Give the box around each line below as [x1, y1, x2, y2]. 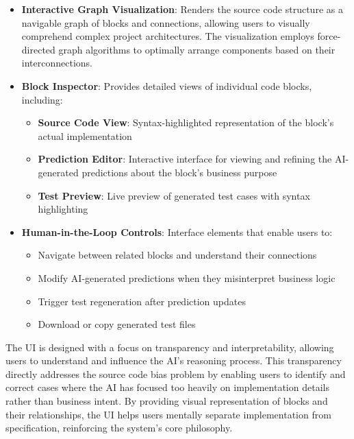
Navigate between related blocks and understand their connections [38, 248, 317, 262]
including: [21, 92, 63, 106]
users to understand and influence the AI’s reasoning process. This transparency [5, 353, 342, 368]
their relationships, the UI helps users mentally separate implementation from [5, 407, 331, 421]
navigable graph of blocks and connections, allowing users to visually [21, 15, 310, 29]
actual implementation [38, 128, 132, 143]
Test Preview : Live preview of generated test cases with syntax [38, 188, 310, 202]
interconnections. [21, 56, 92, 70]
